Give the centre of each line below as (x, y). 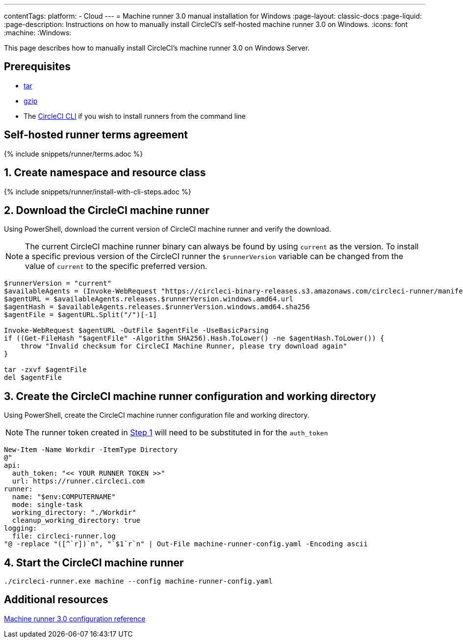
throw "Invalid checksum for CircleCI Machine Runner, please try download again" (184, 346)
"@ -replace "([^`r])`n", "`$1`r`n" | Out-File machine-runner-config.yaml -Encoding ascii (186, 544)
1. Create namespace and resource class (105, 173)
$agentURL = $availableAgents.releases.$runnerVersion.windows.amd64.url (149, 299)
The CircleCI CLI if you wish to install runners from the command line (135, 116)
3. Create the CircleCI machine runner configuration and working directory (190, 396)
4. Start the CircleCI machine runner (94, 562)
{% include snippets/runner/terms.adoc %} (74, 154)
